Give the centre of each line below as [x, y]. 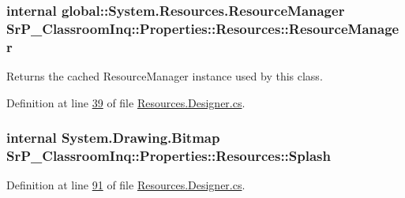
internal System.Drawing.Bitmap [113, 138]
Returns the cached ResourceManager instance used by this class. [165, 76]
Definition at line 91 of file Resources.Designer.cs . [126, 185]
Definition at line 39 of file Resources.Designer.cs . [126, 102]
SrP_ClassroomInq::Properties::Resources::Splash [169, 156]
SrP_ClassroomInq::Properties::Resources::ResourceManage [203, 28]
